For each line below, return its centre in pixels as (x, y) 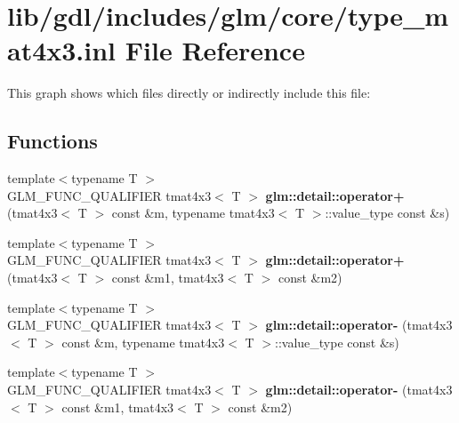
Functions (52, 141)
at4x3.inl (62, 50)
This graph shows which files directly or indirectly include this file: (189, 93)
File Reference (215, 50)
